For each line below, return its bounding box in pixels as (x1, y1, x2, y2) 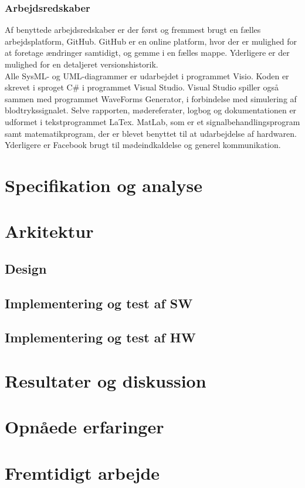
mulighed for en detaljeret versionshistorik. (5, 58, 158, 70)
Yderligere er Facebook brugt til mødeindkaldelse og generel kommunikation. (5, 139, 281, 151)
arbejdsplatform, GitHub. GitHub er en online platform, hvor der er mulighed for (5, 35, 297, 47)
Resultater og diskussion (5, 369, 206, 393)
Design (5, 259, 47, 277)
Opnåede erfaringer (5, 415, 164, 439)
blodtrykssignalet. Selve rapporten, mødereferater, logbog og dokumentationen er (5, 104, 297, 116)
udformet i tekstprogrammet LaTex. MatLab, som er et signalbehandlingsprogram (5, 115, 300, 127)
